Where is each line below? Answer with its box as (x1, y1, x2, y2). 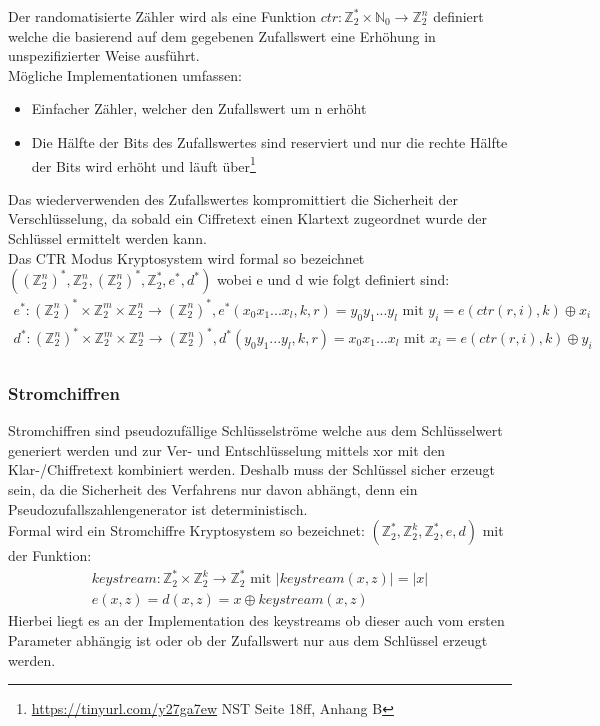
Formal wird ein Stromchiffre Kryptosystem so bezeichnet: (8, 520, 365, 541)
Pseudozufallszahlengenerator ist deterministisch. (8, 498, 308, 519)
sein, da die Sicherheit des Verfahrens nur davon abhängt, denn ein (8, 479, 418, 500)
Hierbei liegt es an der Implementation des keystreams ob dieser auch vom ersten (8, 610, 505, 631)
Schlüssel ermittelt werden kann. (8, 228, 207, 248)
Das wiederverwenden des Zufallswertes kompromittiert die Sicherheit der (8, 188, 458, 209)
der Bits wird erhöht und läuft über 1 (31, 152, 256, 176)
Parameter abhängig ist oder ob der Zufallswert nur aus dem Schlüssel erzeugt (8, 630, 488, 651)
